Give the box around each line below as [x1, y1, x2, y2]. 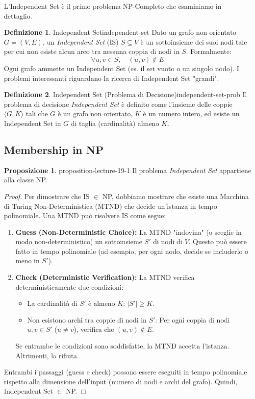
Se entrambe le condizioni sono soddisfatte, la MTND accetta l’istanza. [15, 341, 229, 351]
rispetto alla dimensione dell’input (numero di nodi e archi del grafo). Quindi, [4, 376, 237, 386]
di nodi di [153, 236, 182, 247]
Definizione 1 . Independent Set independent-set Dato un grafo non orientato [4, 27, 236, 37]
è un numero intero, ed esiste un [143, 108, 240, 119]
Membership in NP [4, 142, 104, 157]
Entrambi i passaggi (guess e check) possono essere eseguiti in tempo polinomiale [4, 367, 247, 377]
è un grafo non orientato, [57, 108, 133, 119]
